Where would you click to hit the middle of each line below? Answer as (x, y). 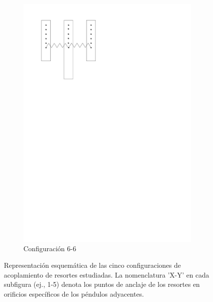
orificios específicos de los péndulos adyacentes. (74, 293)
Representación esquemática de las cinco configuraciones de (92, 265)
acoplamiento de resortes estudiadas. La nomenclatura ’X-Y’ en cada (106, 274)
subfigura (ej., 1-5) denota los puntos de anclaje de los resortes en (102, 284)
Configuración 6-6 (50, 248)
